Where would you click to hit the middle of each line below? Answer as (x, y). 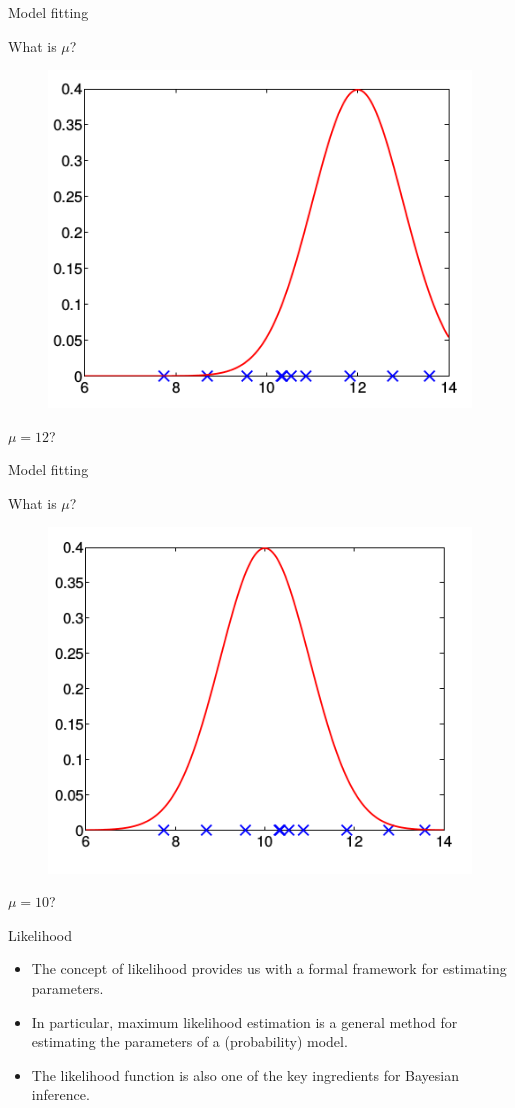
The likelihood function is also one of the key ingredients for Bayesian (245, 1074)
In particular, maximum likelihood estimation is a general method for (244, 1021)
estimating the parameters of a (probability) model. (189, 1041)
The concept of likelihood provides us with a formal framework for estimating (269, 968)
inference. (60, 1094)
